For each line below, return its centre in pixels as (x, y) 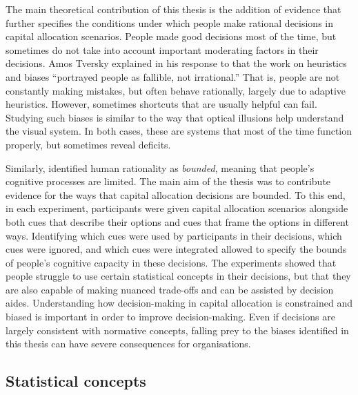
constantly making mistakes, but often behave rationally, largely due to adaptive (176, 90)
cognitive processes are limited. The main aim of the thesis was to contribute (168, 181)
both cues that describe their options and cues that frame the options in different (177, 221)
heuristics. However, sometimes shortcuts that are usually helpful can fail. (161, 104)
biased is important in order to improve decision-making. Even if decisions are (170, 317)
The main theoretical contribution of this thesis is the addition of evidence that (173, 9)
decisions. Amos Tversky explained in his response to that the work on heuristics (176, 63)
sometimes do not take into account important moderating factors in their (162, 49)
